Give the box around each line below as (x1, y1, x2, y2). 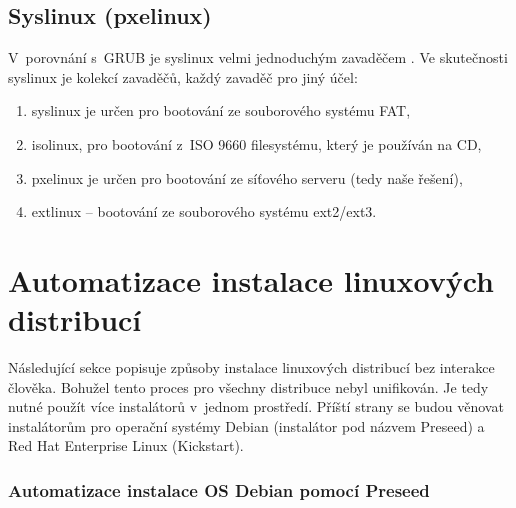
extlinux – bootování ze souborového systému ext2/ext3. (31, 201, 377, 222)
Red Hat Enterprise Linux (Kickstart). (8, 435, 244, 456)
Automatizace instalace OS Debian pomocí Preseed (8, 477, 430, 502)
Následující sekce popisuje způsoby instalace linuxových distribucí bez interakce (8, 357, 495, 378)
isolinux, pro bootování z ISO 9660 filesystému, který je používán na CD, (31, 133, 482, 154)
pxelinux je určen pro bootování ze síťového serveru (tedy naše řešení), (31, 167, 463, 188)
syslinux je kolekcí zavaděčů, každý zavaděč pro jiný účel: (8, 66, 358, 87)
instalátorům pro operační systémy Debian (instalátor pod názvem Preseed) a (8, 415, 485, 436)
